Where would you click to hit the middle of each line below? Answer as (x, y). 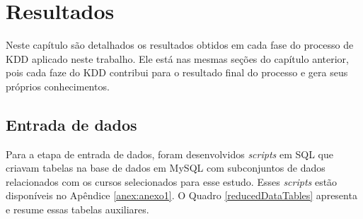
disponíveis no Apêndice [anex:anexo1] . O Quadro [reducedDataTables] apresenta (181, 195)
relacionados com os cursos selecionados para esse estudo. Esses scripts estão (172, 181)
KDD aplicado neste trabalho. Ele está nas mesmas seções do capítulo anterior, (177, 58)
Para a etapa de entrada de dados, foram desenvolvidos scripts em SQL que (169, 154)
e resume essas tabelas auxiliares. (77, 209)
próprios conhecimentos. (58, 86)
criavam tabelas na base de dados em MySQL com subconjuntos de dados (166, 168)
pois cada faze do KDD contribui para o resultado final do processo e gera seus (177, 72)
